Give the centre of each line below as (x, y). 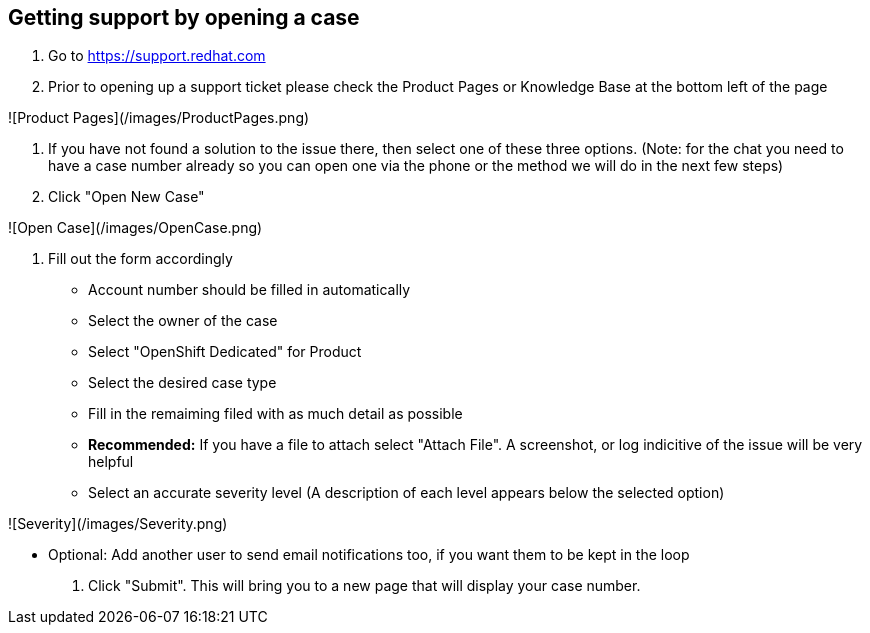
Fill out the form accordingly (140, 259)
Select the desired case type (182, 383)
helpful (111, 462)
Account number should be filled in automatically (249, 290)
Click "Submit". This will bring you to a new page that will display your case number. (364, 586)
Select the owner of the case (183, 321)
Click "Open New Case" (126, 197)
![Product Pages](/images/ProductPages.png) (159, 118)
